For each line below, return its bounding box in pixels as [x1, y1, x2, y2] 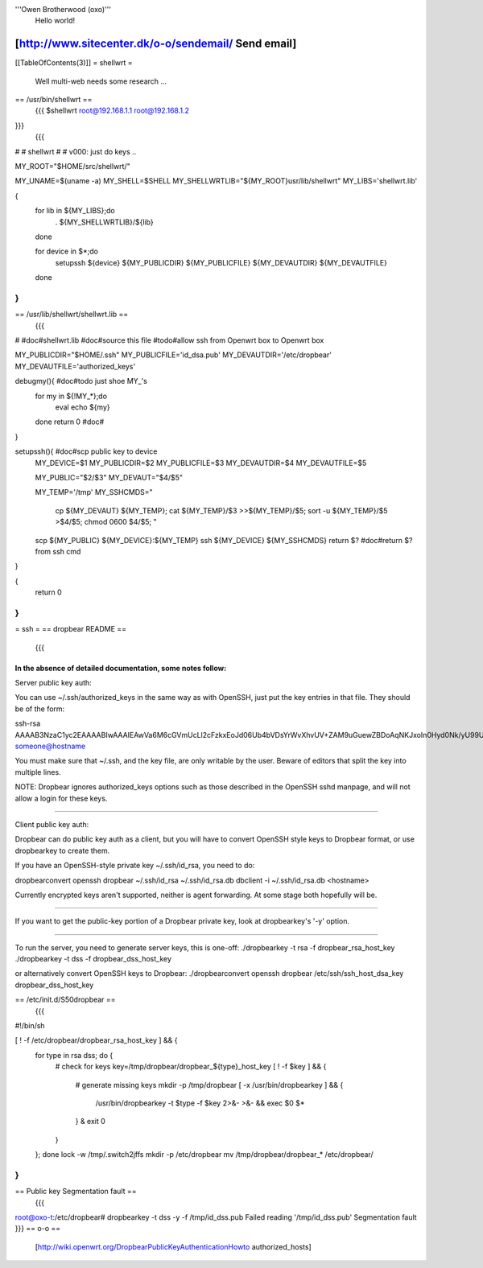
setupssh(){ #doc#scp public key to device [14, 447, 158, 456]
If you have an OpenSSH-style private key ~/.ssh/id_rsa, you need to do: [14, 861, 255, 871]
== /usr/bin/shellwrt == [14, 95, 93, 105]
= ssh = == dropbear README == [14, 624, 127, 634]
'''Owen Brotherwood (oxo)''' [14, 5, 112, 14]
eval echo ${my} [55, 402, 110, 412]
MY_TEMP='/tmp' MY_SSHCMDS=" [35, 488, 153, 497]
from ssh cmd [35, 546, 81, 556]
